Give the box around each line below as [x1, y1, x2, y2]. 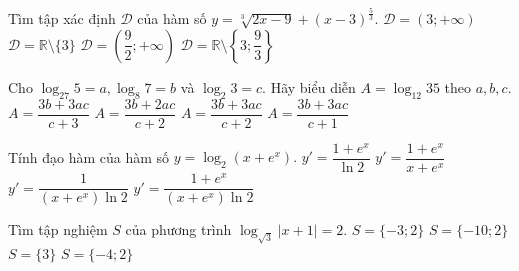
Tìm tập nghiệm [8, 219, 108, 240]
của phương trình [125, 219, 232, 240]
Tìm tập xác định [8, 8, 116, 29]
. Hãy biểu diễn [262, 76, 356, 97]
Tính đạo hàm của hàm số [8, 146, 170, 167]
